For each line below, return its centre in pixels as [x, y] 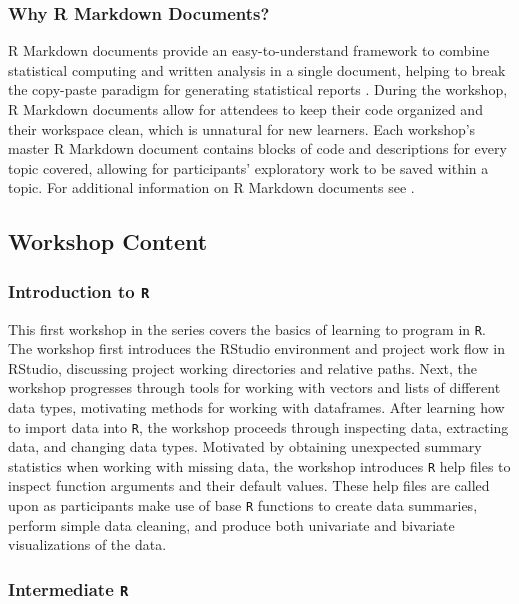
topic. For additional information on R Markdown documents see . [211, 187]
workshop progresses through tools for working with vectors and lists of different [254, 387]
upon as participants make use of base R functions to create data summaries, [243, 505]
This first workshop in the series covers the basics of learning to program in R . [247, 328]
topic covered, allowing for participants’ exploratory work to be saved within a [248, 167]
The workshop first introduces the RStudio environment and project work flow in [256, 348]
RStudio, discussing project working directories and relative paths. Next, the [243, 367]
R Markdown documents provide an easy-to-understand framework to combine [249, 50]
